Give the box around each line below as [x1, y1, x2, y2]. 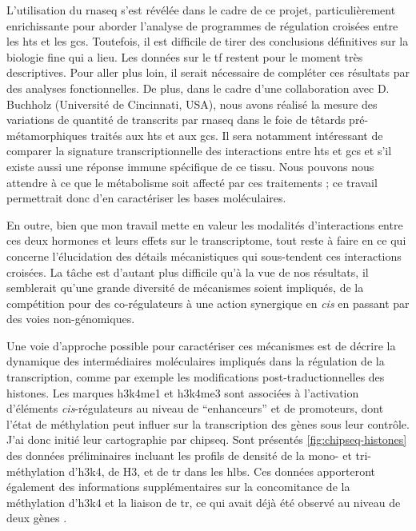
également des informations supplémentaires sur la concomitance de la [6, 478, 350, 495]
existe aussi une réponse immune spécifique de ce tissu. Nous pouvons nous [6, 158, 374, 174]
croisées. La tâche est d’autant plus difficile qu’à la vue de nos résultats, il [6, 263, 369, 280]
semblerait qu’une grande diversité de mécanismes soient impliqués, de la [6, 279, 364, 296]
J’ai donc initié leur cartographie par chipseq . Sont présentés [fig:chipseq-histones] [6, 431, 407, 448]
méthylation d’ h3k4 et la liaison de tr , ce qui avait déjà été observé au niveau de [6, 493, 401, 510]
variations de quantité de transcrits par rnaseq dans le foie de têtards [6, 111, 346, 128]
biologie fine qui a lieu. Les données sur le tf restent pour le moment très [6, 48, 363, 65]
